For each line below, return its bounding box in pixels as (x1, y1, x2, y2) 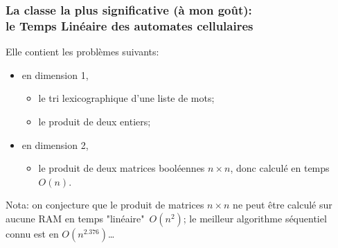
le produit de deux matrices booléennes (38, 161, 205, 175)
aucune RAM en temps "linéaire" (6, 211, 145, 225)
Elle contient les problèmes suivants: (6, 44, 159, 59)
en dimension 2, (21, 137, 89, 152)
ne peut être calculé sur (233, 197, 332, 212)
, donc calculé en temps (230, 161, 330, 175)
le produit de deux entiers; (38, 114, 151, 128)
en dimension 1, (21, 67, 89, 82)
